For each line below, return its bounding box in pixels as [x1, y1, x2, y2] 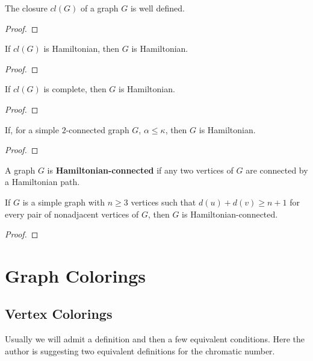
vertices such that [131, 195, 196, 208]
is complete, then [43, 83, 107, 95]
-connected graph [66, 123, 129, 136]
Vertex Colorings [5, 304, 113, 323]
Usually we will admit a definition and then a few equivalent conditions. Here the [5, 333, 305, 345]
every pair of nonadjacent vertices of [5, 207, 139, 220]
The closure [5, 2, 48, 14]
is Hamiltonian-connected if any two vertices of [47, 163, 234, 176]
